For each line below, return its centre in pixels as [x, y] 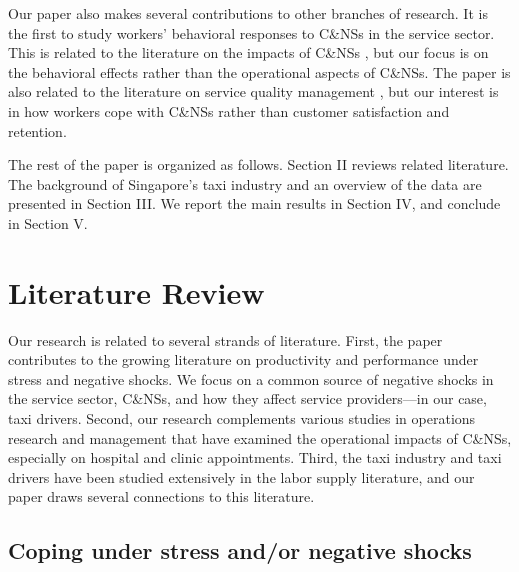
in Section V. [48, 222]
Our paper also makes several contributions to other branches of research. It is [248, 13]
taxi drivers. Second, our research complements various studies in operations [242, 418]
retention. [37, 130]
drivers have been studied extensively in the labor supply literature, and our [241, 476]
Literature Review [136, 291]
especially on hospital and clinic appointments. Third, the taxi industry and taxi [255, 457]
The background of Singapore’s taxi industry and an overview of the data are [245, 183]
